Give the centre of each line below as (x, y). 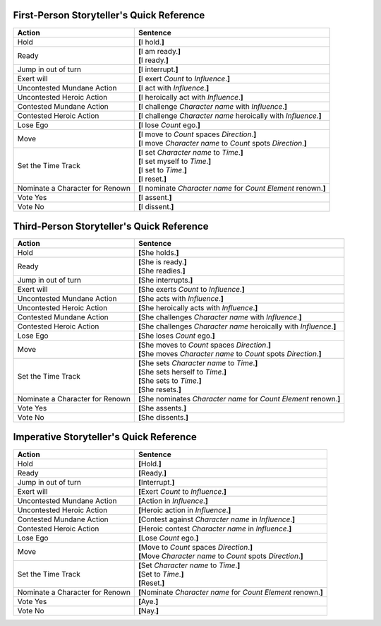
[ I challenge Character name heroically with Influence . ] (230, 115)
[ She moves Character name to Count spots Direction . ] (230, 354)
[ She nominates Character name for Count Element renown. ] (240, 399)
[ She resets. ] (160, 390)
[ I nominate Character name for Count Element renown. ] (232, 188)
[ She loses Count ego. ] (177, 336)
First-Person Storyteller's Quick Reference (109, 15)
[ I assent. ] (155, 197)
